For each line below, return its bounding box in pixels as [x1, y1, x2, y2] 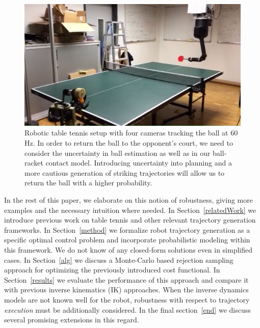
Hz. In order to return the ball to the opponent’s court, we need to [24, 138, 233, 148]
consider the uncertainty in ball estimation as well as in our [24, 147, 211, 158]
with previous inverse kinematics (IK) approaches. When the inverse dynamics [4, 284, 249, 295]
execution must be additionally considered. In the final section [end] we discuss [4, 304, 251, 315]
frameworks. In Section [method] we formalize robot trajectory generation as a [4, 224, 250, 235]
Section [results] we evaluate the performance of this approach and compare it [4, 274, 249, 285]
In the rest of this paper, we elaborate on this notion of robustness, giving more [4, 195, 253, 205]
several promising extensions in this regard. [4, 314, 139, 325]
